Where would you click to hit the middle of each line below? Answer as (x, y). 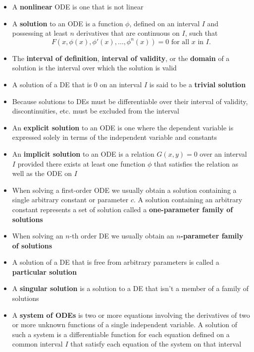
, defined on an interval (165, 23)
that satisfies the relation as (196, 163)
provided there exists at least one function (81, 163)
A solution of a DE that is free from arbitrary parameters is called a (116, 262)
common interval (37, 344)
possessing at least (40, 33)
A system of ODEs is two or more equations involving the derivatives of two (131, 315)
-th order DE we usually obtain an (122, 236)
